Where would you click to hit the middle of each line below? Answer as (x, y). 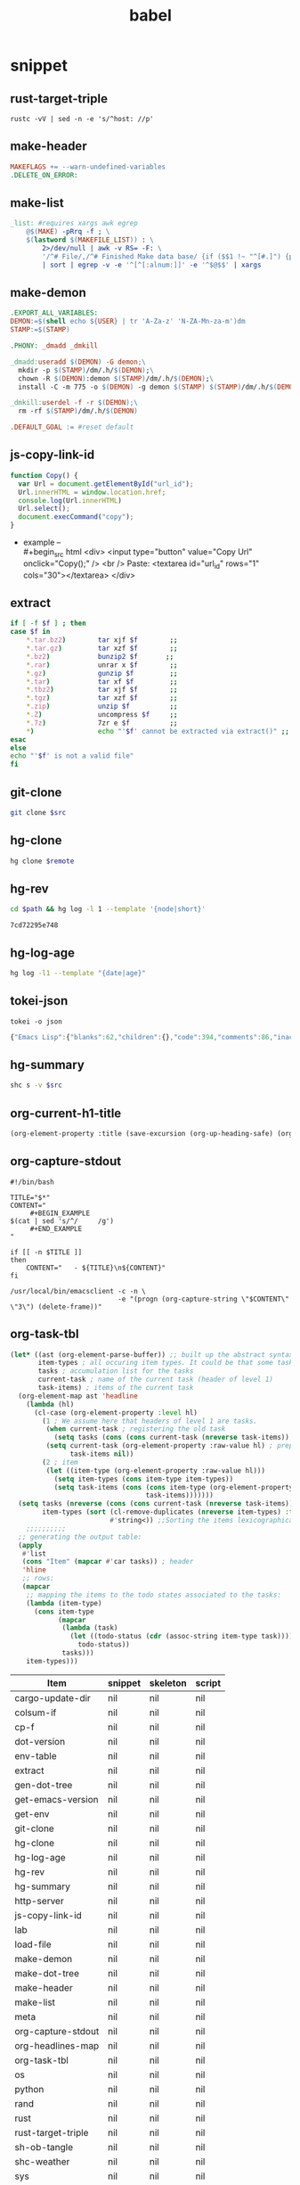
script (208, 1683)
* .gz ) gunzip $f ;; (102, 673)
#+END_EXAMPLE (56, 1228)
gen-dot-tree (44, 1785)
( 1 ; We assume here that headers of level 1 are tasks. (150, 1421)
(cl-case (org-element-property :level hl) (116, 1413)
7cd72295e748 (34, 925)
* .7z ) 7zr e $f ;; (102, 723)
